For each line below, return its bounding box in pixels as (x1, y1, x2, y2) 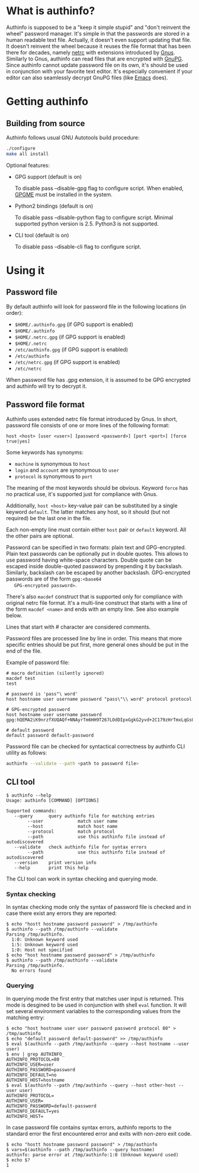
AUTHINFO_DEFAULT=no (6, 1072, 57, 1078)
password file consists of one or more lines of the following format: (6, 421, 170, 428)
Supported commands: (6, 808, 57, 814)
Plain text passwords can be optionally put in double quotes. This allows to (6, 550, 188, 557)
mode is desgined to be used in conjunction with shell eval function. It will (6, 1001, 187, 1008)
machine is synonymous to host (14, 460, 91, 467)
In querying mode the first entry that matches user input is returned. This (6, 995, 184, 1002)
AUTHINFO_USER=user (6, 1061, 54, 1068)
